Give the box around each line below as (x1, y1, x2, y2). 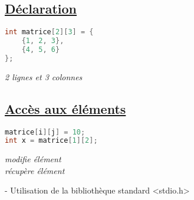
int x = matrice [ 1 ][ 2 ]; (5, 136, 98, 145)
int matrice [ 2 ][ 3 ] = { (5, 28, 94, 37)
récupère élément (5, 164, 65, 176)
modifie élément (5, 153, 61, 165)
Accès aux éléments (5, 99, 126, 117)
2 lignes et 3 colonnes (5, 70, 83, 83)
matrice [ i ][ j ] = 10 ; (5, 127, 86, 136)
